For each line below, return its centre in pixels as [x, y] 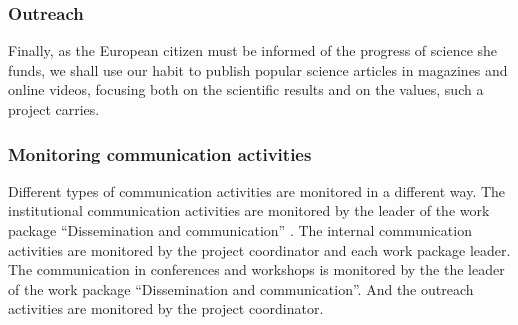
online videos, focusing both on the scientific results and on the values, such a [246, 89]
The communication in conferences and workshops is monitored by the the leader [256, 269]
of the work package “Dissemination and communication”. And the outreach [241, 288]
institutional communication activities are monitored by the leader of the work [249, 210]
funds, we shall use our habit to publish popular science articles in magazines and [258, 69]
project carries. [54, 109]
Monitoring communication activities [160, 153]
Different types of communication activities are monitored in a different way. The [257, 190]
